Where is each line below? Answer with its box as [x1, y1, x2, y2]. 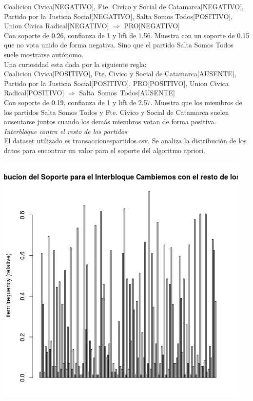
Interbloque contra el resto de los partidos [4, 126, 127, 136]
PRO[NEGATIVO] [124, 21, 180, 31]
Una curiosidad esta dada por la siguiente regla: [4, 59, 147, 69]
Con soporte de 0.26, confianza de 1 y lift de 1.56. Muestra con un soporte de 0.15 [4, 30, 250, 40]
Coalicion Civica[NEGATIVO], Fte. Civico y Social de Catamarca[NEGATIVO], [4, 1, 244, 11]
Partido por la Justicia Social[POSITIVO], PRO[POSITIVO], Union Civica [4, 78, 229, 88]
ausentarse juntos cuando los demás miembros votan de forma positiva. [4, 116, 216, 127]
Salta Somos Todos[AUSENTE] [79, 88, 175, 98]
